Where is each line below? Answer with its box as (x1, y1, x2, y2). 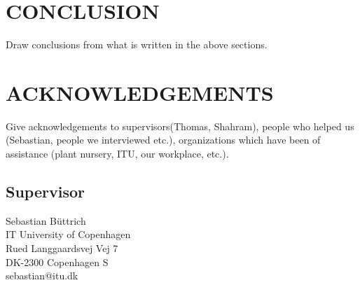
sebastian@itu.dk (6, 268, 78, 283)
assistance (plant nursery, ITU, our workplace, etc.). (6, 146, 229, 161)
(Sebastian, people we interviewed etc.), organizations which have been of (6, 132, 321, 147)
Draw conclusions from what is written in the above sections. (6, 37, 268, 52)
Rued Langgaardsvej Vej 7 (6, 241, 118, 256)
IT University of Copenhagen (6, 227, 131, 242)
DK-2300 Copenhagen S (6, 254, 109, 269)
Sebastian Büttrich (6, 213, 86, 228)
